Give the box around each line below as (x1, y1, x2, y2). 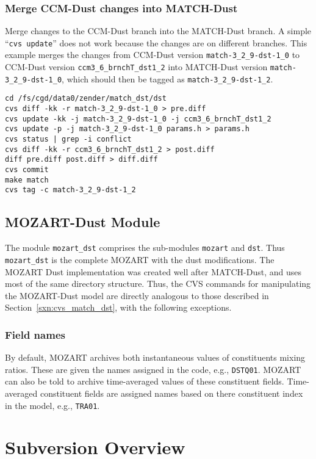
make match (5, 175, 49, 184)
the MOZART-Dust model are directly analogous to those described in (5, 289, 269, 302)
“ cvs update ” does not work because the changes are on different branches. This (5, 36, 307, 49)
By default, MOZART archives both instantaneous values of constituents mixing (5, 351, 306, 364)
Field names (5, 327, 65, 342)
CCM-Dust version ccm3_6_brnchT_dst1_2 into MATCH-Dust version (5, 60, 268, 73)
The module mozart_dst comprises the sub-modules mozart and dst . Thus (5, 241, 285, 254)
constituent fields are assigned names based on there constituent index (40, 386, 303, 399)
